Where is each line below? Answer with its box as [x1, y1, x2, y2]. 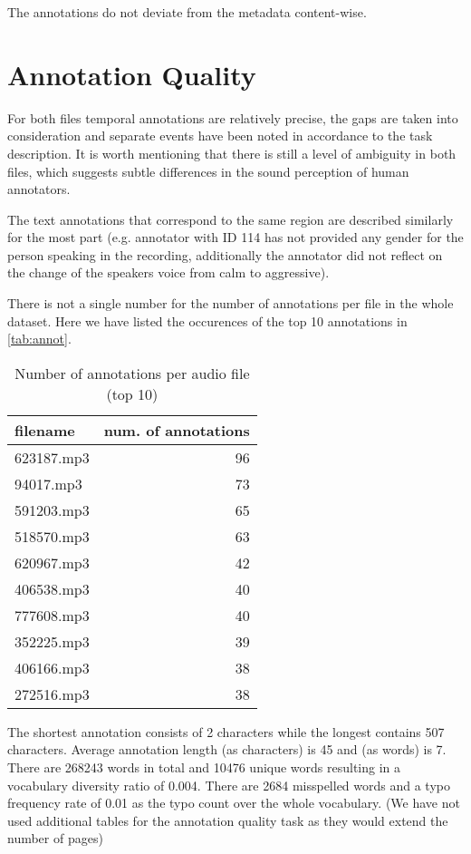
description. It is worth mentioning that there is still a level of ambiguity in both [7, 143, 457, 162]
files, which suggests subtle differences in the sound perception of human [7, 161, 409, 180]
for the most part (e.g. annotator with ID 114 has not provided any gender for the [7, 228, 464, 247]
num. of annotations [103, 419, 250, 441]
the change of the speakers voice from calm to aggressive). [7, 263, 330, 282]
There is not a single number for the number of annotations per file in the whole [7, 294, 454, 313]
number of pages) [7, 829, 103, 848]
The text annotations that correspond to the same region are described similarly [7, 209, 454, 228]
